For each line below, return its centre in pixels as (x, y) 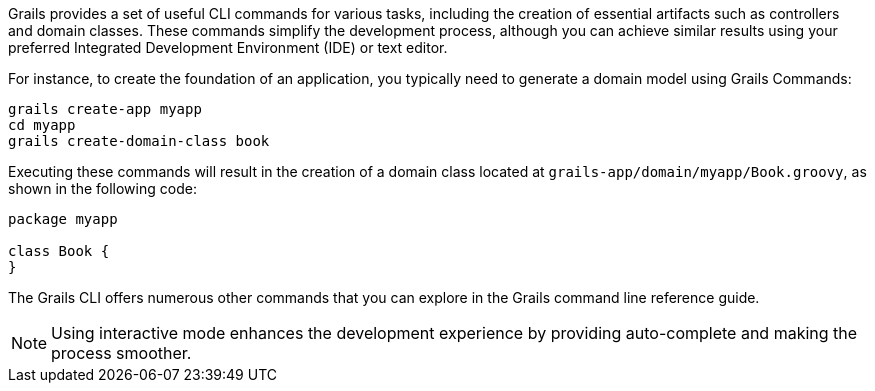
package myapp (63, 219)
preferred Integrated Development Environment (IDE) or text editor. (228, 47)
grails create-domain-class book (139, 141)
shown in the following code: (102, 188)
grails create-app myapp (105, 109)
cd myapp (42, 125)
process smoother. (121, 353)
